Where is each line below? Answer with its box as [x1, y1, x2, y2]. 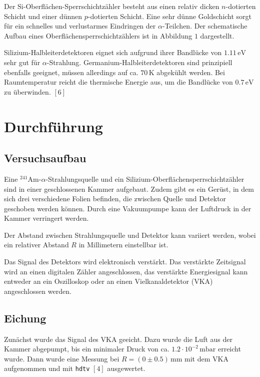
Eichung [4, 310, 46, 325]
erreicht [217, 343, 241, 354]
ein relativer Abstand [4, 239, 69, 250]
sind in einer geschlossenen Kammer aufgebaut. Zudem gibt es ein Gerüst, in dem [4, 183, 254, 194]
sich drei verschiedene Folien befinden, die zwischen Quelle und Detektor [4, 193, 226, 204]
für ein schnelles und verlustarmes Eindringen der [4, 21, 156, 31]
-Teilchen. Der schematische [162, 21, 247, 31]
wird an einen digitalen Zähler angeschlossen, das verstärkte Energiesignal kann [4, 266, 248, 276]
